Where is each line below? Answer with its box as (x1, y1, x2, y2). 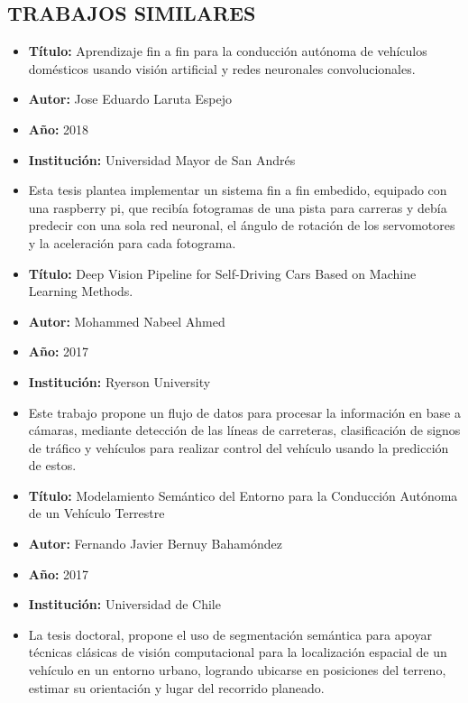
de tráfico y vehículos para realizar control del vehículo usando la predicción (28, 438, 449, 457)
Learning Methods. (28, 282, 133, 301)
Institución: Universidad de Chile (28, 595, 221, 614)
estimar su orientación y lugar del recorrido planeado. (28, 678, 325, 697)
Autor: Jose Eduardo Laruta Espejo (28, 89, 233, 108)
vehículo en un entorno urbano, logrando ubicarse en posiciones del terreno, (28, 661, 446, 680)
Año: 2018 (28, 119, 89, 138)
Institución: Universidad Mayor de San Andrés (28, 150, 296, 169)
